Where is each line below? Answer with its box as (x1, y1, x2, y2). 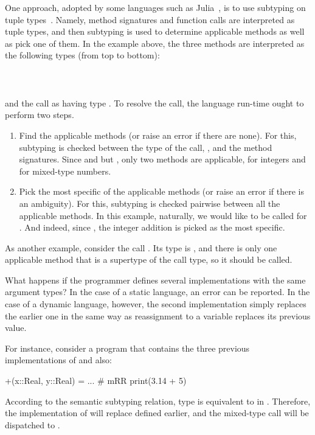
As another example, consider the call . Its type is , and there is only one (5, 241, 277, 254)
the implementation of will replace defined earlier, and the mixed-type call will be (5, 406, 309, 419)
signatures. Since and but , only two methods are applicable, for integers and (19, 153, 306, 165)
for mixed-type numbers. (19, 164, 111, 177)
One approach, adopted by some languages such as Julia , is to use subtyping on (5, 1, 306, 13)
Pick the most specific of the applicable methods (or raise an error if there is (19, 185, 305, 198)
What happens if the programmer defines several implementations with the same (5, 273, 306, 286)
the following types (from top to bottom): (5, 49, 160, 61)
